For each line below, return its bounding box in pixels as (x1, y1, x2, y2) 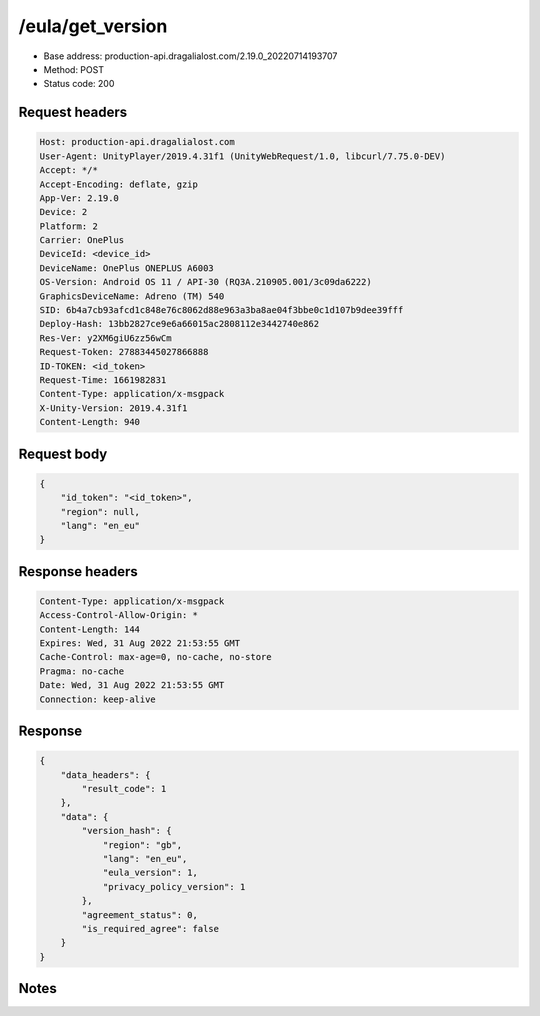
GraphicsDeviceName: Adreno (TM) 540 (39, 290, 225, 302)
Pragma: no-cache (39, 665, 125, 677)
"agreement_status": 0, (81, 909, 199, 920)
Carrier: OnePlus (39, 235, 125, 246)
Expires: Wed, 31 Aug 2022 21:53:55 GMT (39, 638, 240, 649)
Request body (18, 445, 108, 462)
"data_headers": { (60, 769, 151, 780)
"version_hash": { (81, 825, 172, 837)
